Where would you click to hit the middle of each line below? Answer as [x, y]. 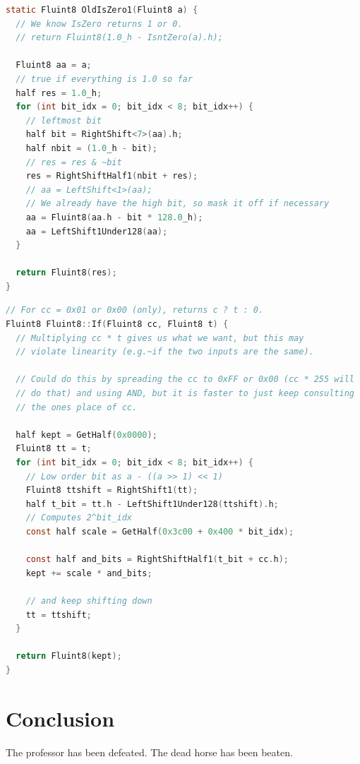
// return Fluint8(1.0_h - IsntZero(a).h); [119, 38]
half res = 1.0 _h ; [59, 93]
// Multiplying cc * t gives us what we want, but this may [160, 338]
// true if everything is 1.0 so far [104, 79]
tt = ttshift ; [59, 615]
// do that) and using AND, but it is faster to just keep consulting [185, 394]
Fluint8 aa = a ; [54, 65]
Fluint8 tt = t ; [54, 449]
